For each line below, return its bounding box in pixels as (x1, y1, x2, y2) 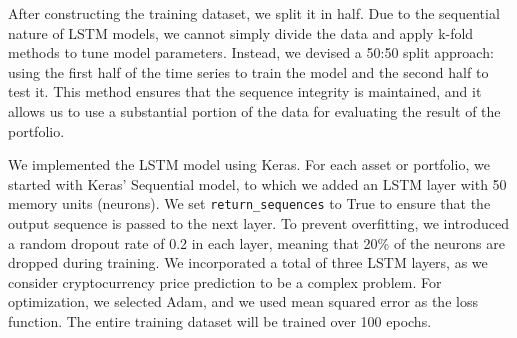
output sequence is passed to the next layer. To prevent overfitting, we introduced (8, 213, 509, 233)
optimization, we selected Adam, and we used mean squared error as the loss (8, 291, 478, 312)
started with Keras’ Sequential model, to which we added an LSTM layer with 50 (8, 173, 507, 194)
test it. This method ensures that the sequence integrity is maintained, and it (8, 81, 482, 102)
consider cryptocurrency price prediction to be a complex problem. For (8, 271, 442, 292)
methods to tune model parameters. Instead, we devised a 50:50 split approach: (8, 42, 494, 63)
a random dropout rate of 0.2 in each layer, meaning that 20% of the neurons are (8, 232, 505, 253)
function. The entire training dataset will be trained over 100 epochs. (8, 310, 432, 331)
